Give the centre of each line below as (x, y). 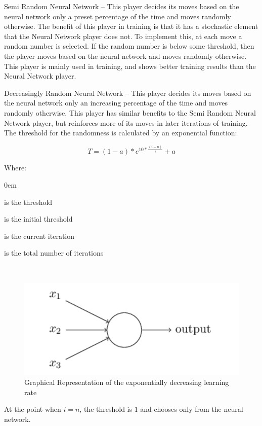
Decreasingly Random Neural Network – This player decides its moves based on (128, 93)
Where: (15, 168)
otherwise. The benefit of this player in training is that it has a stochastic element (131, 26)
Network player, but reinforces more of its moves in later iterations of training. (126, 122)
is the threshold (28, 202)
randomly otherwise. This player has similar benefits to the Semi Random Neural (130, 112)
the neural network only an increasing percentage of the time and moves (116, 103)
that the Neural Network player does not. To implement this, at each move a (123, 36)
